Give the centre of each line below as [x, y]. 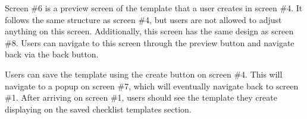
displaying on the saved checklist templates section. [98, 109]
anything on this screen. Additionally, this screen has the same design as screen [149, 31]
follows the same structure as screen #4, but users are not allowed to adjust [143, 19]
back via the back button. [52, 54]
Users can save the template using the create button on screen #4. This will [144, 74]
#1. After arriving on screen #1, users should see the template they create [141, 97]
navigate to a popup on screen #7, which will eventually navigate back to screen [152, 86]
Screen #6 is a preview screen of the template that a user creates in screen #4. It [154, 8]
